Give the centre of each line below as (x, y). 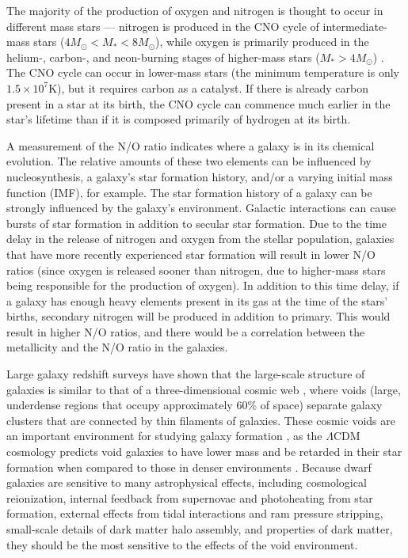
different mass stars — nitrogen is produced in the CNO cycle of (163, 26)
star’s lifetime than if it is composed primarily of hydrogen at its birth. (179, 119)
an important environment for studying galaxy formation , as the (164, 436)
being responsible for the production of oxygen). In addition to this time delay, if (203, 285)
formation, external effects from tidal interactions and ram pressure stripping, (195, 513)
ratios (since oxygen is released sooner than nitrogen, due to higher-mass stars (196, 270)
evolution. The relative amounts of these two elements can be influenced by (189, 161)
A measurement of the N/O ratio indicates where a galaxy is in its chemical (191, 145)
